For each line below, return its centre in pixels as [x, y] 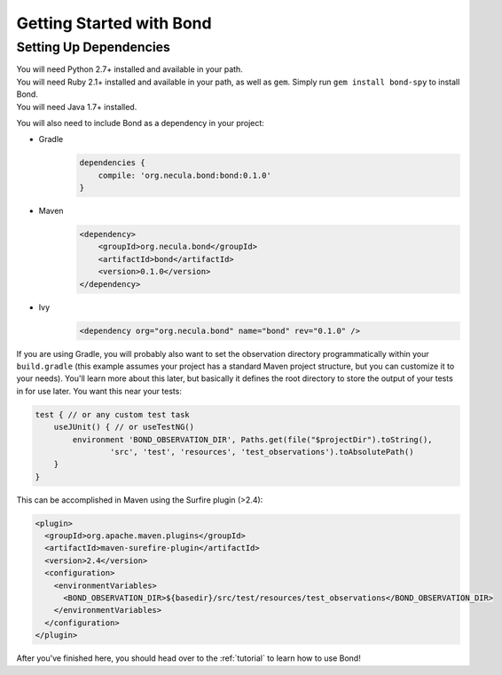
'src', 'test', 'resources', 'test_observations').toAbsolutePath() [262, 452]
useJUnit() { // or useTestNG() [124, 427]
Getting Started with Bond [114, 23]
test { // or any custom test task [112, 414]
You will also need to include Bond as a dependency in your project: [141, 123]
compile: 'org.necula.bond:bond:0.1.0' [185, 175]
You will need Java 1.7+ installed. [77, 107]
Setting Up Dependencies [93, 47]
